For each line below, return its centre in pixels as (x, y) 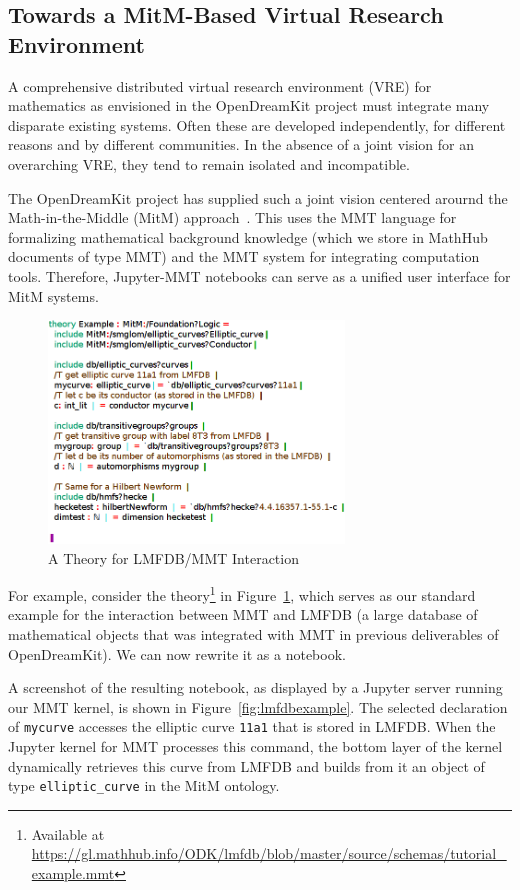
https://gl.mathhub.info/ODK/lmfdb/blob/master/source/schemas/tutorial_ (269, 853)
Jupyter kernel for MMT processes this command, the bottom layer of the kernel (255, 746)
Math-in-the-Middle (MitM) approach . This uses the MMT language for (232, 217)
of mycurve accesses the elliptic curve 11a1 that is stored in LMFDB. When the (252, 726)
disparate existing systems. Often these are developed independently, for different (257, 124)
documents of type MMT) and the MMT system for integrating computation (244, 256)
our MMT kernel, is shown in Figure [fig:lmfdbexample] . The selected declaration (258, 706)
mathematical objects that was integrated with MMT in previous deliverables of (253, 634)
